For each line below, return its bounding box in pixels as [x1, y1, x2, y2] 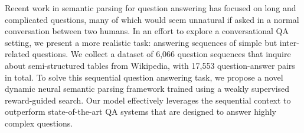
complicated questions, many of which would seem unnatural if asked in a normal [5, 13, 299, 25]
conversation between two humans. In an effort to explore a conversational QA [5, 25, 289, 37]
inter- [279, 36, 299, 48]
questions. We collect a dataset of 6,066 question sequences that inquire [32, 48, 291, 60]
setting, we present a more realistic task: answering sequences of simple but [5, 36, 277, 48]
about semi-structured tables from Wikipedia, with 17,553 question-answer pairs [5, 59, 295, 71]
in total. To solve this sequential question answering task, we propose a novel [5, 71, 283, 83]
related [5, 48, 30, 60]
